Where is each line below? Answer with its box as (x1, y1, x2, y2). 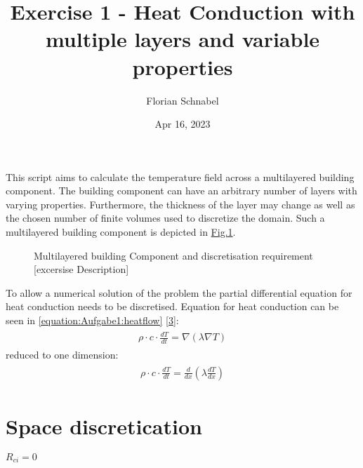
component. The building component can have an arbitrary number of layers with (6, 183, 357, 198)
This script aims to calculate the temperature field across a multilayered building (6, 169, 355, 184)
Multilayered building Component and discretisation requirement (34, 248, 313, 262)
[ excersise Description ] (34, 262, 129, 276)
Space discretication (6, 411, 202, 440)
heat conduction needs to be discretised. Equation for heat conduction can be (6, 299, 339, 314)
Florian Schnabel (146, 93, 219, 107)
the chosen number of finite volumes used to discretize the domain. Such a (6, 210, 325, 225)
